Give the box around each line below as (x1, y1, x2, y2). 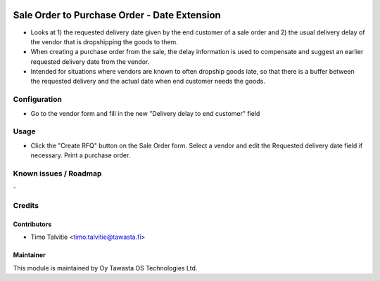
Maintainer (13, 251, 46, 259)
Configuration (13, 95, 63, 105)
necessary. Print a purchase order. (30, 151, 131, 159)
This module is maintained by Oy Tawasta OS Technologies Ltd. (13, 263, 198, 272)
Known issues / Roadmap (13, 169, 102, 178)
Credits (13, 201, 39, 211)
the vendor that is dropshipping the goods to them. (30, 37, 179, 46)
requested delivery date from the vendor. (30, 57, 150, 66)
